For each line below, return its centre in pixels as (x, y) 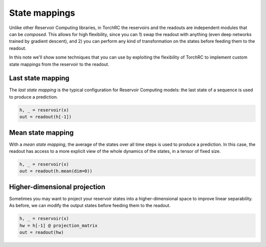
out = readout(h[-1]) (46, 117)
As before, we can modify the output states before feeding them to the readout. (90, 206)
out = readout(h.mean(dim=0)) (56, 171)
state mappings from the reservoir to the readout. (59, 64)
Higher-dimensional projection (57, 187)
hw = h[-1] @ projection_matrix (59, 225)
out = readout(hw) (42, 232)
